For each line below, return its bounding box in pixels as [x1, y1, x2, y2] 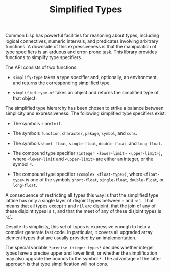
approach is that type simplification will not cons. [5, 261, 109, 267]
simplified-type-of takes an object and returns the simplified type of [12, 90, 159, 96]
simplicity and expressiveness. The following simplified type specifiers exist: [5, 110, 166, 116]
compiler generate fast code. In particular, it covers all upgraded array [5, 229, 153, 236]
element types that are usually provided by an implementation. [5, 235, 137, 241]
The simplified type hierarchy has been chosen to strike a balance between [5, 105, 164, 111]
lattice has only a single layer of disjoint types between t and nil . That [5, 198, 154, 204]
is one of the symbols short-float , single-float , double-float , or [25, 177, 164, 183]
